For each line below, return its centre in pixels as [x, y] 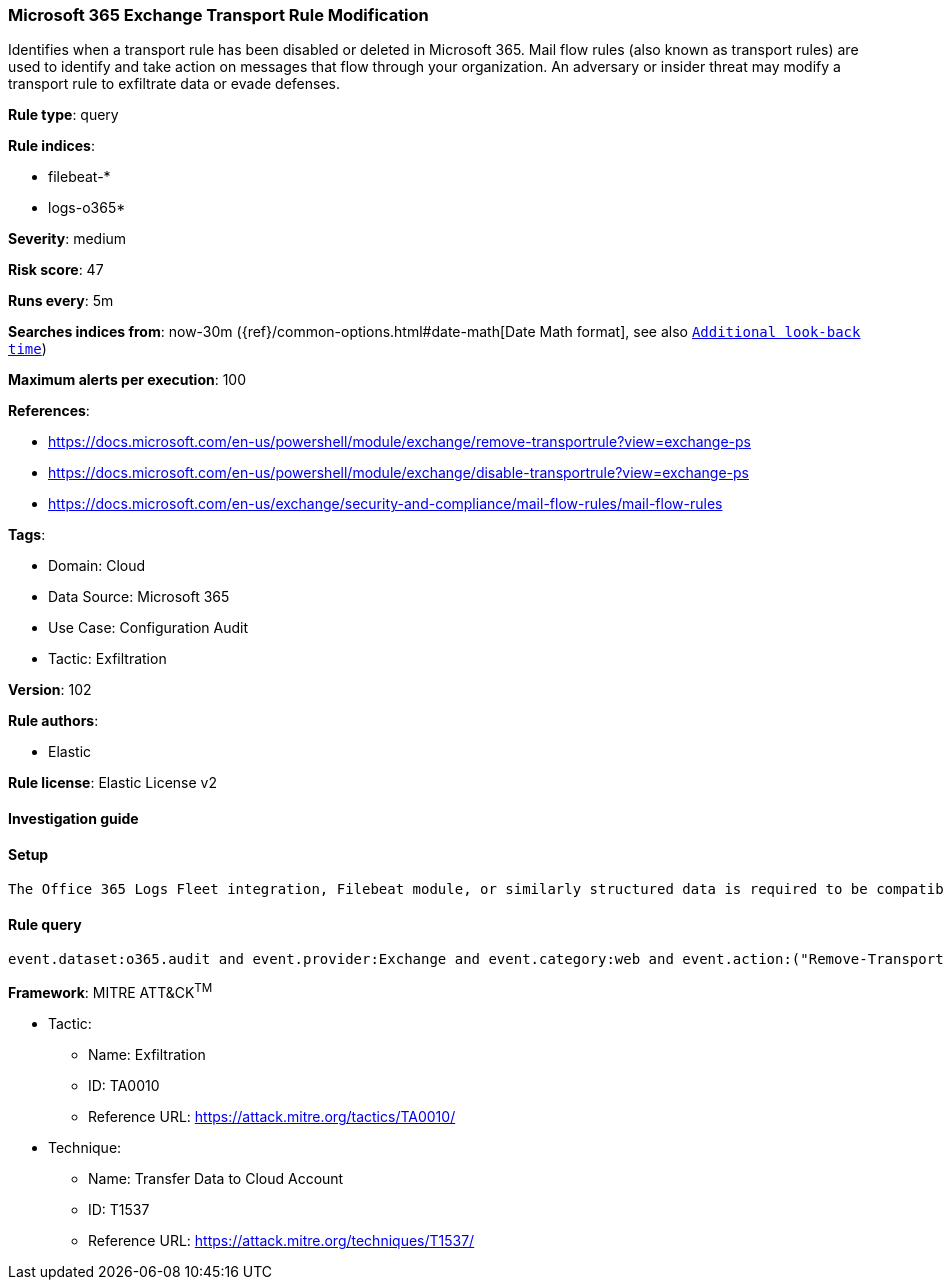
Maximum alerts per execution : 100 [127, 380]
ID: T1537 [119, 1210]
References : [49, 411]
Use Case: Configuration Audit [148, 628]
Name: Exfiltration [147, 1055]
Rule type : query [63, 115]
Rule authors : [53, 721]
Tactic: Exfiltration [107, 659]
